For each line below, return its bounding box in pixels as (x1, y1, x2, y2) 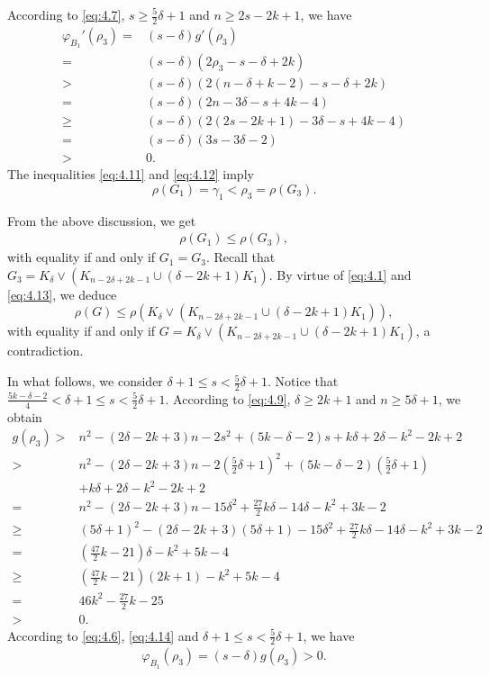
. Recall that (205, 248, 276, 266)
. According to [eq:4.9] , (165, 389, 291, 408)
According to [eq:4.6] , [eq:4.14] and (7, 626, 199, 644)
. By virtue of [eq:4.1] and (268, 265, 412, 284)
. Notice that (268, 372, 339, 391)
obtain (7, 407, 42, 426)
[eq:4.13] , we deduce (7, 284, 117, 303)
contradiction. (7, 341, 84, 360)
